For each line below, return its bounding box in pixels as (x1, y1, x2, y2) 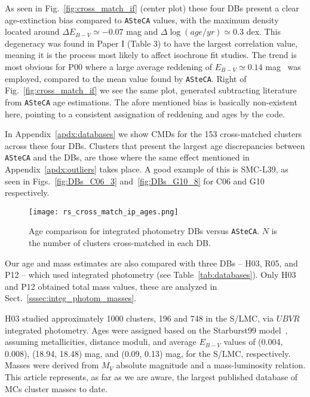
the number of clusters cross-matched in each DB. (29, 237, 211, 249)
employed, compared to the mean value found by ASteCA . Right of (5, 72, 247, 84)
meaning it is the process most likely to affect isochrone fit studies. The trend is (5, 49, 297, 61)
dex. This (246, 25, 281, 38)
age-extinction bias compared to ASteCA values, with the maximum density (5, 13, 279, 26)
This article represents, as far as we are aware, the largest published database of (5, 371, 298, 383)
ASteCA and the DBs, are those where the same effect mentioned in (5, 151, 250, 163)
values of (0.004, (223, 335, 283, 348)
